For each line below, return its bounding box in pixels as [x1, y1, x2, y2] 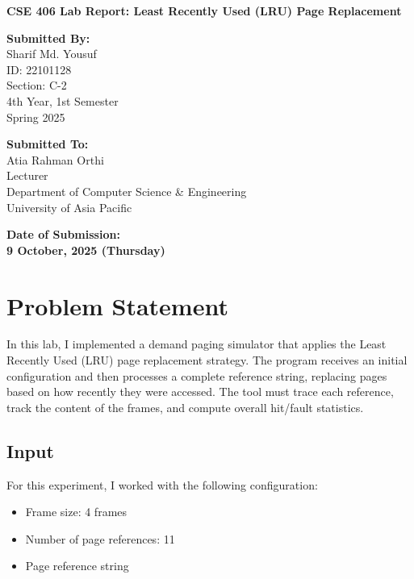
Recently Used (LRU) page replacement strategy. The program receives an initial [6, 352, 408, 369]
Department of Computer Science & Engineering [6, 182, 247, 199]
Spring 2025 [6, 108, 65, 125]
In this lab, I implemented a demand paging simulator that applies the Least [6, 335, 387, 352]
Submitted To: [6, 135, 89, 152]
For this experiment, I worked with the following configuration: [6, 476, 318, 493]
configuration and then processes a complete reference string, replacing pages [6, 367, 387, 384]
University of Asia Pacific [6, 198, 132, 215]
